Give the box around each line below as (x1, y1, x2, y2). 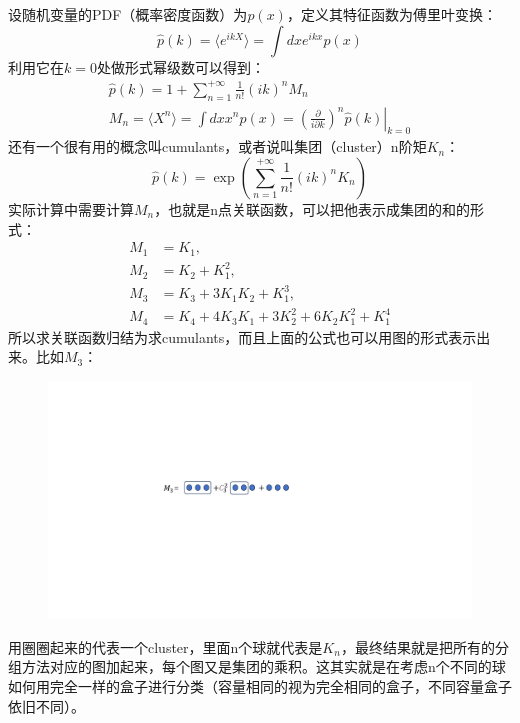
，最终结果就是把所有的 (340, 636, 495, 657)
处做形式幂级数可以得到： (96, 56, 265, 77)
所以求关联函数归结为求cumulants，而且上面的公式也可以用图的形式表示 (8, 326, 477, 347)
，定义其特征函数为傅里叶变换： (286, 4, 497, 24)
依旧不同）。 (8, 695, 85, 716)
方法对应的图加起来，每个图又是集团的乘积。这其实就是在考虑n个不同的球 (21, 656, 506, 677)
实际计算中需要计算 (8, 198, 134, 219)
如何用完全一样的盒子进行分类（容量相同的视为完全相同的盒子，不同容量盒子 (8, 676, 512, 697)
